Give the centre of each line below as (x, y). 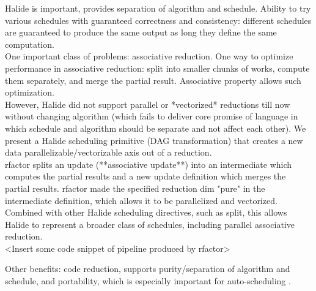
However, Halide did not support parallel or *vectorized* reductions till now (148, 104)
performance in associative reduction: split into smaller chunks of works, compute (157, 68)
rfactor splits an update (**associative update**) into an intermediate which (149, 164)
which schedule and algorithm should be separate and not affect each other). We (156, 128)
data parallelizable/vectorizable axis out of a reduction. (108, 152)
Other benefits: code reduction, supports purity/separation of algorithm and (148, 269)
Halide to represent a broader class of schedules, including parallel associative (150, 224)
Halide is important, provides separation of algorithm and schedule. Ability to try (158, 8)
